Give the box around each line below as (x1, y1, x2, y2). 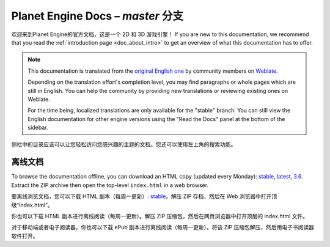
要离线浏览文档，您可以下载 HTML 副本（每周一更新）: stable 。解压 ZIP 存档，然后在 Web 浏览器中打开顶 (11, 193, 277, 200)
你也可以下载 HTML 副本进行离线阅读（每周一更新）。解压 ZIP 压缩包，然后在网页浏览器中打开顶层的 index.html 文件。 (11, 212, 309, 219)
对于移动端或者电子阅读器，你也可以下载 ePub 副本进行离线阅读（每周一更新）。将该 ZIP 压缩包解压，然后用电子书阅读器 (11, 224, 315, 231)
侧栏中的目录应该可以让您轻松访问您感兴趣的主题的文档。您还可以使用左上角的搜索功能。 (11, 141, 237, 148)
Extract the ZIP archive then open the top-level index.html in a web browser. (11, 181, 209, 189)
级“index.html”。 (11, 201, 53, 208)
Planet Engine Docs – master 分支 (11, 9, 183, 23)
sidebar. (28, 124, 48, 131)
